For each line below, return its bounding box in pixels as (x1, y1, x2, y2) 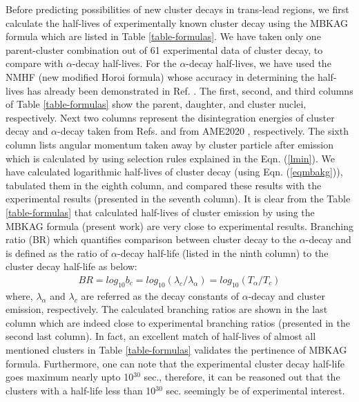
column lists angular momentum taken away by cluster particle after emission (6, 137, 333, 151)
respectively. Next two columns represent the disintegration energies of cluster (6, 110, 335, 124)
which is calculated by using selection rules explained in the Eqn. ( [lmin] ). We (6, 151, 335, 165)
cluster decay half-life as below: (6, 259, 137, 274)
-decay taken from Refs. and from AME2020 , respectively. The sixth (57, 124, 349, 138)
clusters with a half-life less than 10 (6, 383, 156, 397)
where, (6, 288, 33, 303)
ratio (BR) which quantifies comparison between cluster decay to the (6, 232, 297, 247)
